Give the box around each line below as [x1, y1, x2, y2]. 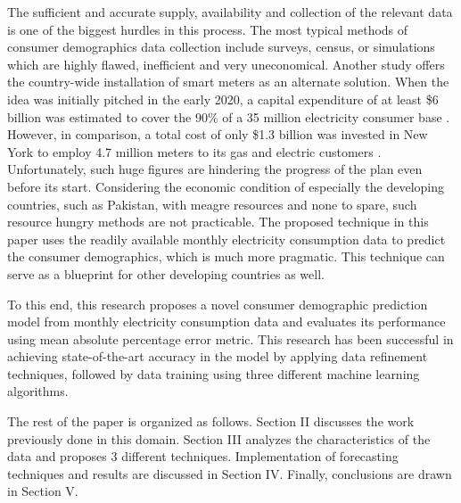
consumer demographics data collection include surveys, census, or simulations [7, 37, 435, 56]
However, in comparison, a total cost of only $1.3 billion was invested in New [7, 125, 428, 144]
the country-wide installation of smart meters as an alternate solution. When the [7, 72, 449, 91]
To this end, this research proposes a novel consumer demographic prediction [7, 294, 428, 313]
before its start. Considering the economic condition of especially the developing [7, 177, 445, 195]
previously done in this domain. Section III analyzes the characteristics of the [7, 429, 431, 448]
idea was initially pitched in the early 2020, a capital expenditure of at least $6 [7, 89, 439, 108]
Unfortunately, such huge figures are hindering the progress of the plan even [7, 160, 423, 178]
